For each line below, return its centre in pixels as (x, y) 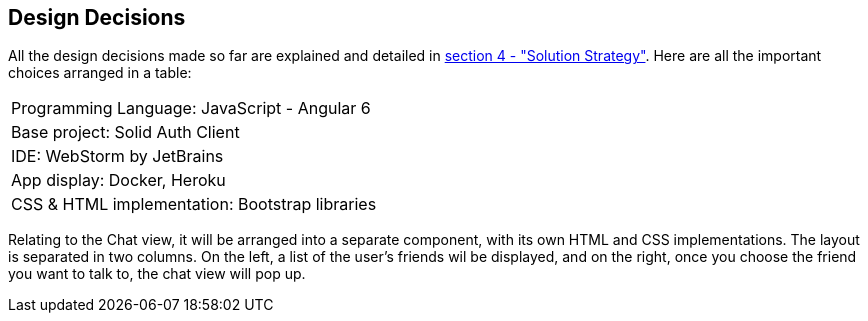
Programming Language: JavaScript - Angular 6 (191, 108)
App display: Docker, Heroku (118, 180)
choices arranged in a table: (100, 73)
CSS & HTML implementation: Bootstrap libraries (194, 204)
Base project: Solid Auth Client (125, 132)
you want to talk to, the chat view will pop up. (157, 274)
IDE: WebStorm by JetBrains (117, 156)
